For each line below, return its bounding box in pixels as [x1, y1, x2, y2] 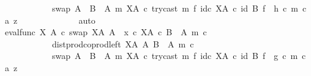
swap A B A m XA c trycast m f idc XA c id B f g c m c [51, 49, 306, 62]
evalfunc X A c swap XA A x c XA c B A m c [4, 26, 207, 38]
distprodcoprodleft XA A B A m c [51, 37, 194, 50]
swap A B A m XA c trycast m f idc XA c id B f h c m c [51, 2, 307, 14]
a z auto [4, 13, 96, 26]
